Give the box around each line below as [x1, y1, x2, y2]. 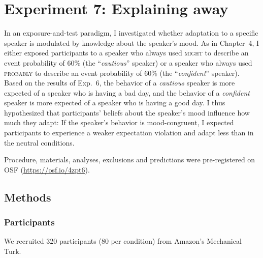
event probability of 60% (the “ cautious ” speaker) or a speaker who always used [4, 57, 252, 68]
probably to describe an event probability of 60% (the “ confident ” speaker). [4, 67, 240, 78]
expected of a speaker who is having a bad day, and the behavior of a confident [4, 87, 250, 98]
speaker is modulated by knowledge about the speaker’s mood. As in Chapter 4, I [4, 37, 259, 48]
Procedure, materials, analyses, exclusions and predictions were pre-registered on [4, 154, 255, 165]
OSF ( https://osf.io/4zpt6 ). [4, 164, 90, 175]
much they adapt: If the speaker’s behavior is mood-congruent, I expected [4, 117, 234, 128]
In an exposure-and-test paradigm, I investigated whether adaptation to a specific [4, 27, 258, 38]
